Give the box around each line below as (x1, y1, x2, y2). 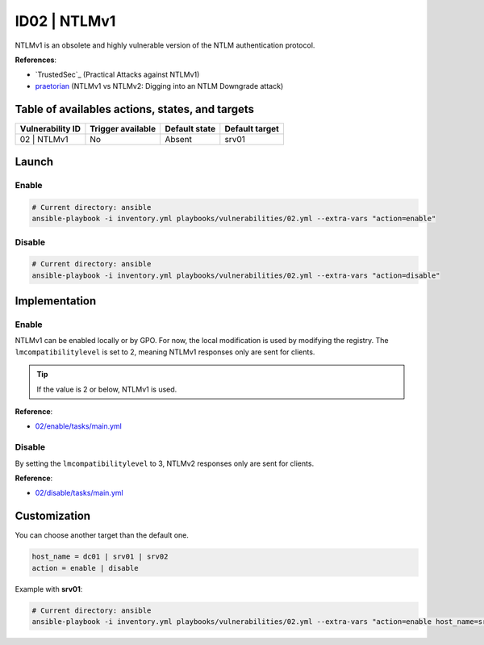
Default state (165, 123, 216, 134)
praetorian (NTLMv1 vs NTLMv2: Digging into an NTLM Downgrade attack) (35, 81, 284, 90)
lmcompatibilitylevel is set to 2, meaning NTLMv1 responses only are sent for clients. (15, 347, 315, 357)
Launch (15, 155, 54, 169)
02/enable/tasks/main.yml (35, 421, 123, 431)
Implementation (15, 295, 97, 308)
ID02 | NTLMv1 (15, 12, 116, 30)
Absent (165, 133, 193, 144)
